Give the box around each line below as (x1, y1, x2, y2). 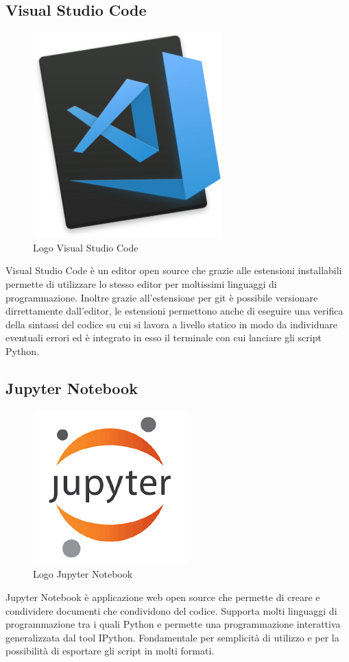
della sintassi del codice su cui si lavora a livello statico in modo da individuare (5, 317, 337, 331)
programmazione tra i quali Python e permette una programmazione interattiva (5, 617, 341, 631)
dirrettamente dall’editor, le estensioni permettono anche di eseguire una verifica (5, 304, 344, 318)
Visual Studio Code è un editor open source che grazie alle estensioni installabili (5, 263, 342, 278)
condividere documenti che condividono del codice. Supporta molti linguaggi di (5, 603, 337, 617)
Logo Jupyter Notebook (33, 567, 133, 581)
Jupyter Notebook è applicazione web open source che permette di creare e (5, 589, 320, 604)
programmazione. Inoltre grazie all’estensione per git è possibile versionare (5, 290, 318, 304)
